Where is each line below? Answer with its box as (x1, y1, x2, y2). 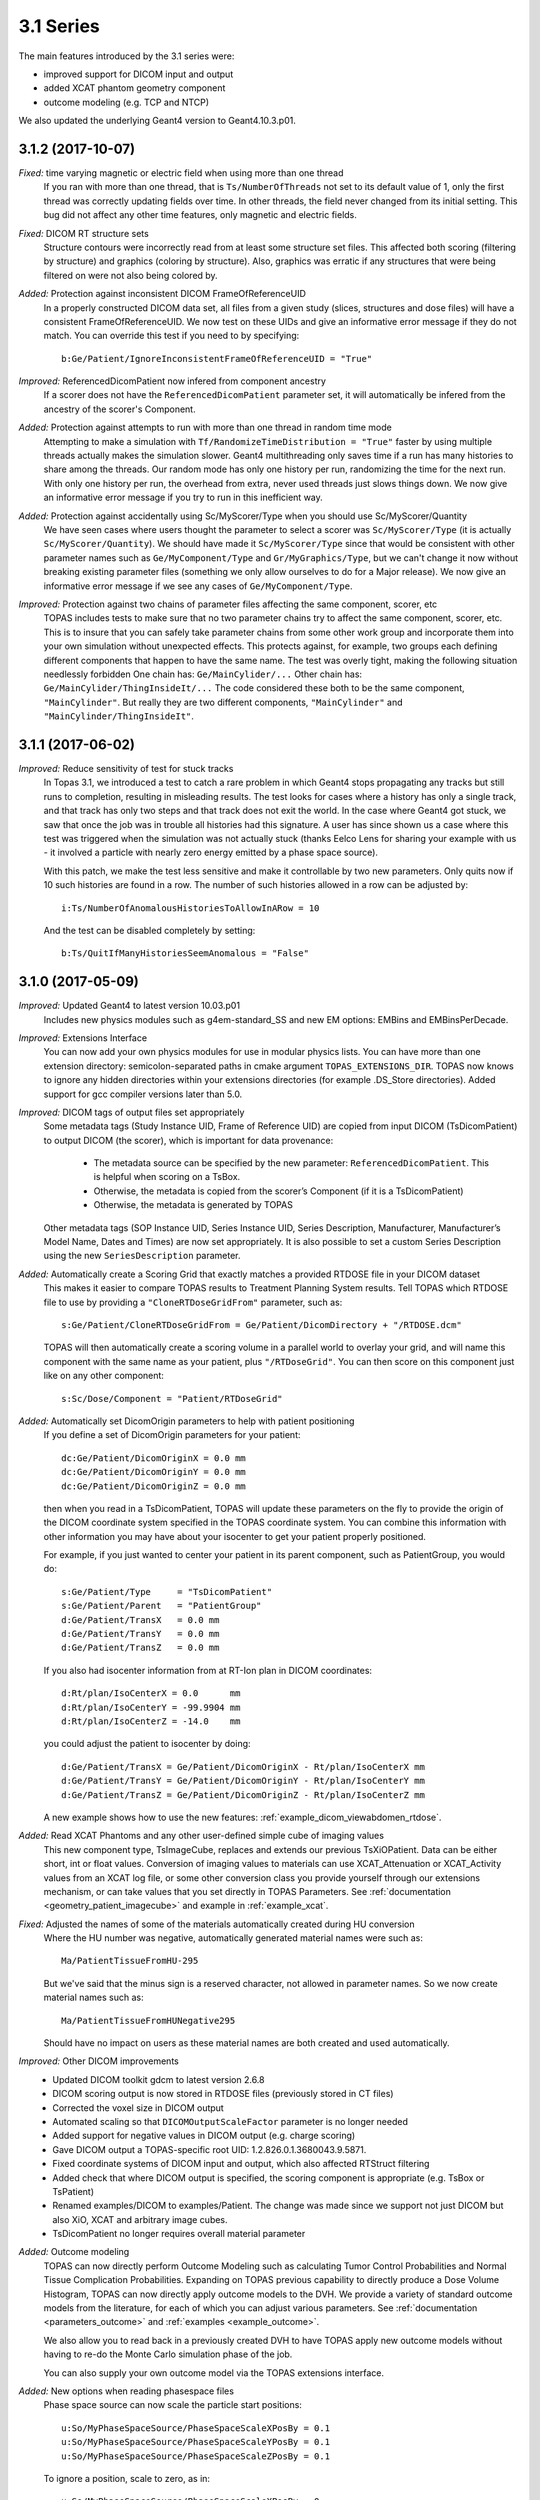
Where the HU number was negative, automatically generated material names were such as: (43, 1932, 424, 1944)
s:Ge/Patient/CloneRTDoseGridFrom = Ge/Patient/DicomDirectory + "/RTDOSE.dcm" (61, 1320, 462, 1330)
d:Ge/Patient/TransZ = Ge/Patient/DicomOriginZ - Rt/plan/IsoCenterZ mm (61, 1789, 425, 1800)
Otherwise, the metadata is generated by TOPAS (93, 1199, 294, 1211)
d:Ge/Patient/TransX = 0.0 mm (61, 1614, 220, 1625)
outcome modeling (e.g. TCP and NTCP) (43, 96, 210, 108)
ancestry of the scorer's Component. (43, 403, 196, 415)
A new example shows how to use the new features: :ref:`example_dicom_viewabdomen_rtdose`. (43, 1811, 442, 1823)
